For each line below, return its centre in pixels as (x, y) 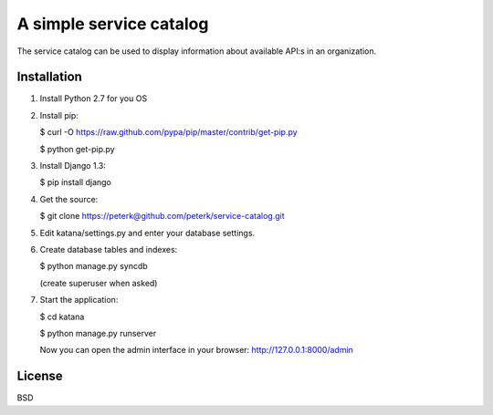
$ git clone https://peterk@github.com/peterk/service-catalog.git (162, 216)
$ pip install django (75, 182)
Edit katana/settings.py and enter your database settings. (147, 233)
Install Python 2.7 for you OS (94, 99)
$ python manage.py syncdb (94, 266)
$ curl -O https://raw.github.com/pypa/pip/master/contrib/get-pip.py (168, 132)
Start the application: (79, 300)
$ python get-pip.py (77, 149)
